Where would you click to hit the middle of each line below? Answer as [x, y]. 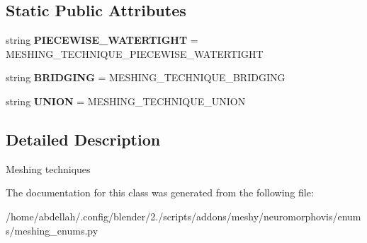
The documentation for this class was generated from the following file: [160, 192]
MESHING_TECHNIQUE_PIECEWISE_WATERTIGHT [135, 53]
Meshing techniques [48, 168]
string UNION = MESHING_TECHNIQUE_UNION [126, 101]
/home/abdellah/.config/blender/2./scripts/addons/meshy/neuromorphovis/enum [183, 216]
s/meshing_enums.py [52, 230]
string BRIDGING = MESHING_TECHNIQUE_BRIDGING [146, 77]
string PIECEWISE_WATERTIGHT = [102, 40]
